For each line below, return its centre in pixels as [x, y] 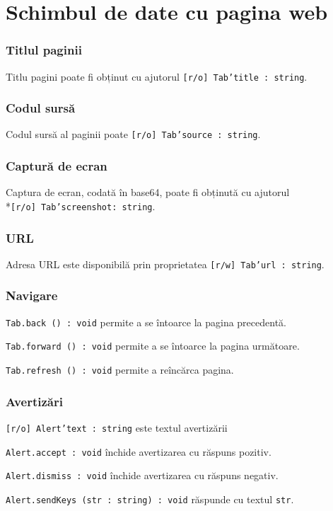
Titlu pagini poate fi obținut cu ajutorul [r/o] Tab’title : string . [157, 76]
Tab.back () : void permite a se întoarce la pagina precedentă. [146, 322]
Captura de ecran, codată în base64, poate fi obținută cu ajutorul [148, 192]
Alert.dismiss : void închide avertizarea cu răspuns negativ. [142, 475]
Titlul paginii [44, 50]
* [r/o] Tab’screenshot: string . [81, 206]
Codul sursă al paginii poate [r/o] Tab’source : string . [133, 134]
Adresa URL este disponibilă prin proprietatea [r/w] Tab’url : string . [165, 264]
